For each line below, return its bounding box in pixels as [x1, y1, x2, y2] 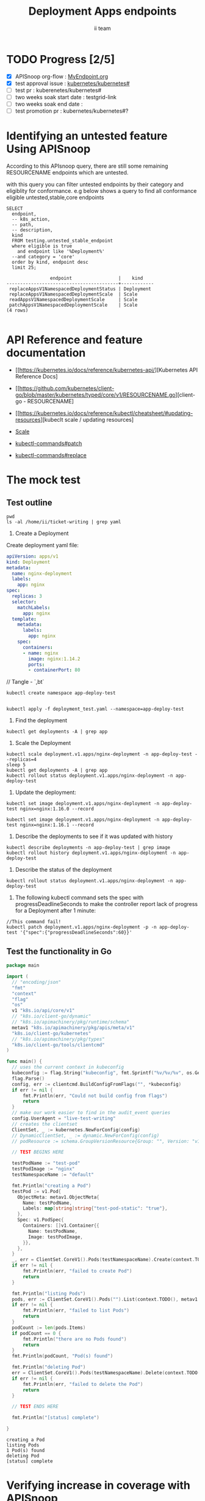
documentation [6, 346, 86, 360]
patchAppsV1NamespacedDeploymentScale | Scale [9, 302, 138, 308]
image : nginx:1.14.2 [28, 656, 81, 662]
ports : [28, 661, 45, 668]
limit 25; [12, 264, 37, 271]
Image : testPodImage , [28, 1233, 84, 1240]
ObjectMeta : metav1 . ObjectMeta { [17, 1194, 99, 1200]
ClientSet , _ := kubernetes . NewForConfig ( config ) [12, 1126, 140, 1133]
